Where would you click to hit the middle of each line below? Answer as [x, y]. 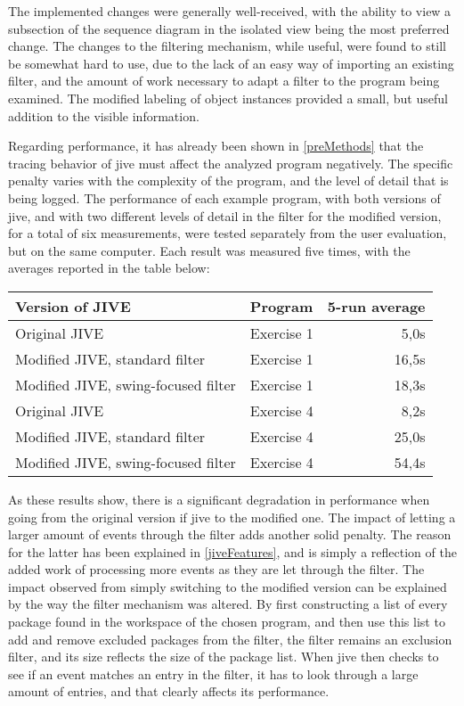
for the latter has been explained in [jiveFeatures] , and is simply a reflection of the [232, 551]
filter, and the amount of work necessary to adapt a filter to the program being [224, 81]
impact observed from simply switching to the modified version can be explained [228, 586]
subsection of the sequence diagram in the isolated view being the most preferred [229, 28]
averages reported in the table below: [109, 268]
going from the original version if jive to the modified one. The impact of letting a [232, 517]
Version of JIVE [73, 306]
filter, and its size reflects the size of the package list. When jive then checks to [224, 657]
